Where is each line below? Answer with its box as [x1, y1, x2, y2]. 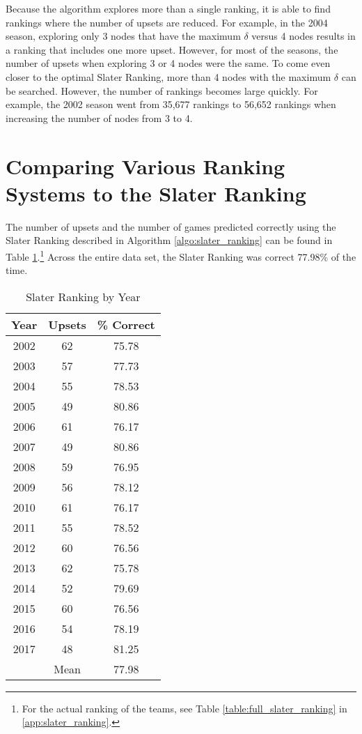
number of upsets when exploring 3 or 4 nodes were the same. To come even [6, 56, 331, 70]
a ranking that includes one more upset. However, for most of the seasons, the [6, 42, 338, 56]
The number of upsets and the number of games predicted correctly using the [6, 219, 336, 234]
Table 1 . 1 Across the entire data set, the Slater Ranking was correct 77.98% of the [6, 247, 356, 263]
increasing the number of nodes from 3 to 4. [6, 110, 193, 125]
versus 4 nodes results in [251, 29, 356, 43]
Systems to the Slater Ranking [6, 178, 306, 207]
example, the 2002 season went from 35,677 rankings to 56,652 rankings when [6, 97, 336, 112]
